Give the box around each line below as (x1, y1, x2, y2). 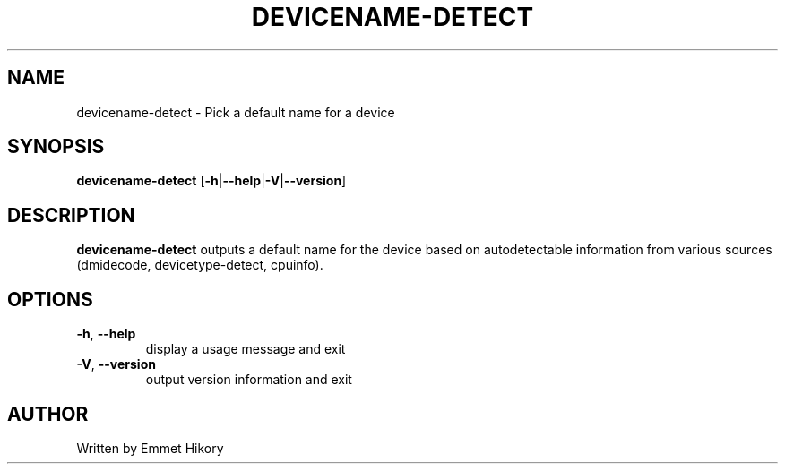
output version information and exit (145, 372, 352, 388)
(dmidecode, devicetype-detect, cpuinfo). (76, 257, 323, 273)
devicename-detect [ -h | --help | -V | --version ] (76, 173, 347, 189)
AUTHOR (7, 402, 89, 425)
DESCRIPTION (7, 203, 135, 227)
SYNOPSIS (7, 135, 105, 158)
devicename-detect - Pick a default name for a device (76, 104, 395, 120)
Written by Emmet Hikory (76, 440, 224, 456)
